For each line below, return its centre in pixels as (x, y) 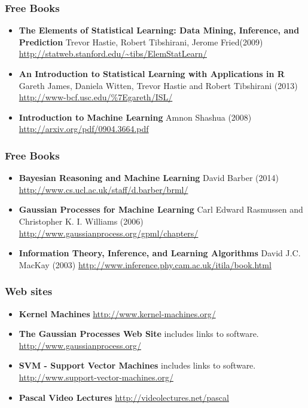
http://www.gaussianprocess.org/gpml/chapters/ (109, 233)
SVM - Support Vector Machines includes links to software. (137, 365)
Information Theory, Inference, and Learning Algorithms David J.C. (160, 253)
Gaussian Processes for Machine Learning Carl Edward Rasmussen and (161, 209)
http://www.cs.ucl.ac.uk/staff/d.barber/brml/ (103, 189)
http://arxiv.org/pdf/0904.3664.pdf (84, 129)
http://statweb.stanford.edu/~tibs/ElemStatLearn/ (113, 53)
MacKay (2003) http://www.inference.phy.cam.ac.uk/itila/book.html (145, 264)
